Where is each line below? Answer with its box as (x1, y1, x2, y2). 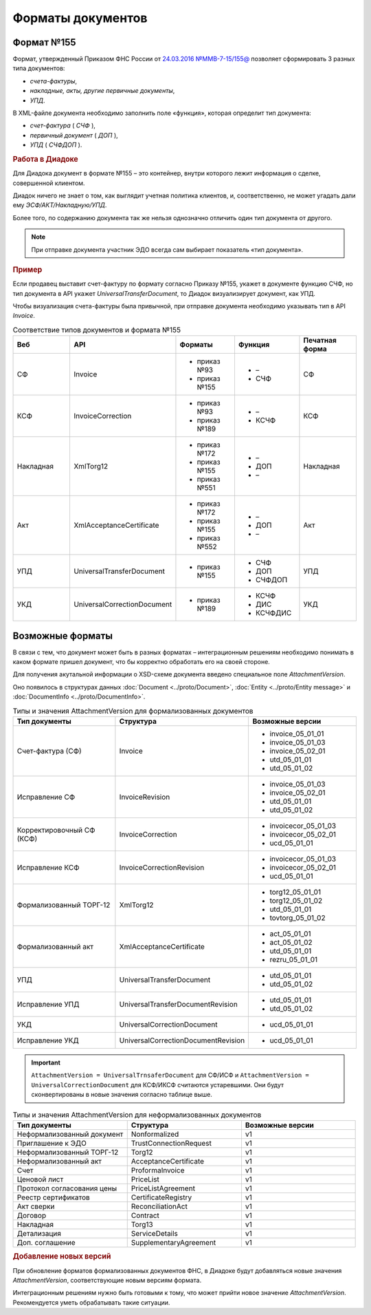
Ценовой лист (16, 1174, 64, 1184)
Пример (12, 265, 43, 275)
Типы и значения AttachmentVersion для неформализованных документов (12, 1110, 262, 1120)
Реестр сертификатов (16, 1193, 91, 1202)
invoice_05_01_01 (269, 729, 324, 739)
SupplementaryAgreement (131, 1237, 216, 1247)
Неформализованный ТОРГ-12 (16, 1147, 119, 1157)
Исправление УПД (16, 1000, 80, 1009)
